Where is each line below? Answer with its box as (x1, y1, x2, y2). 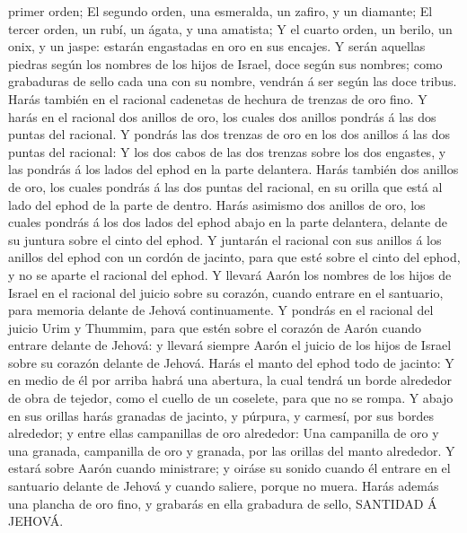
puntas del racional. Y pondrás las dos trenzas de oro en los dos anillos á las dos (8, 125, 451, 144)
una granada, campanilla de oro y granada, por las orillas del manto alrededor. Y (8, 441, 455, 459)
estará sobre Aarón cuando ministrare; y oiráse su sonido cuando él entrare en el (8, 459, 451, 477)
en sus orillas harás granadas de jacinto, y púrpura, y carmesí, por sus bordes (8, 406, 434, 424)
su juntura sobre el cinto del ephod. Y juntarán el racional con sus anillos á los (8, 230, 442, 249)
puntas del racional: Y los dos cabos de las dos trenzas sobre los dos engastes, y (8, 142, 446, 161)
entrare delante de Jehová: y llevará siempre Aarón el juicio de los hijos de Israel (8, 336, 452, 354)
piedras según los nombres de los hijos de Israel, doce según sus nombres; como (8, 54, 443, 73)
